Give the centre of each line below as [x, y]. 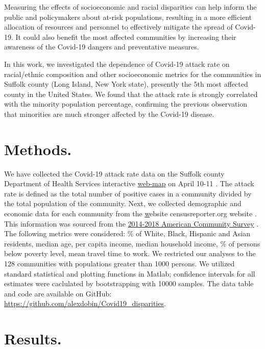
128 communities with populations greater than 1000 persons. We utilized [119, 263]
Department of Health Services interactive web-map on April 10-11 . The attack [129, 183]
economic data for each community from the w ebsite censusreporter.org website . [130, 214]
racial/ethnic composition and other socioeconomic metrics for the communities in [133, 74]
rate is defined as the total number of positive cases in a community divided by [128, 193]
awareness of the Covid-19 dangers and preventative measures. [102, 47]
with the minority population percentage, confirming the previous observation [126, 104]
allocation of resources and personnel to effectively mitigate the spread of [118, 27]
